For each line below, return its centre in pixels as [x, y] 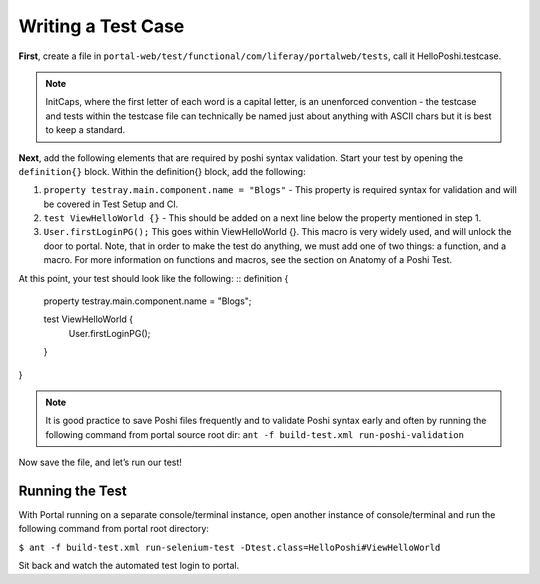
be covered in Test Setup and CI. [111, 204]
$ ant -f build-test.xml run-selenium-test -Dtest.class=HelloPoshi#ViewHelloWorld [229, 547]
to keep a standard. [85, 130]
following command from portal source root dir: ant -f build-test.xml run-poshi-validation [255, 434]
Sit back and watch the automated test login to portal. [129, 566]
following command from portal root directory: [114, 529]
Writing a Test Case [101, 26]
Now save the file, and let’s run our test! [100, 462]
